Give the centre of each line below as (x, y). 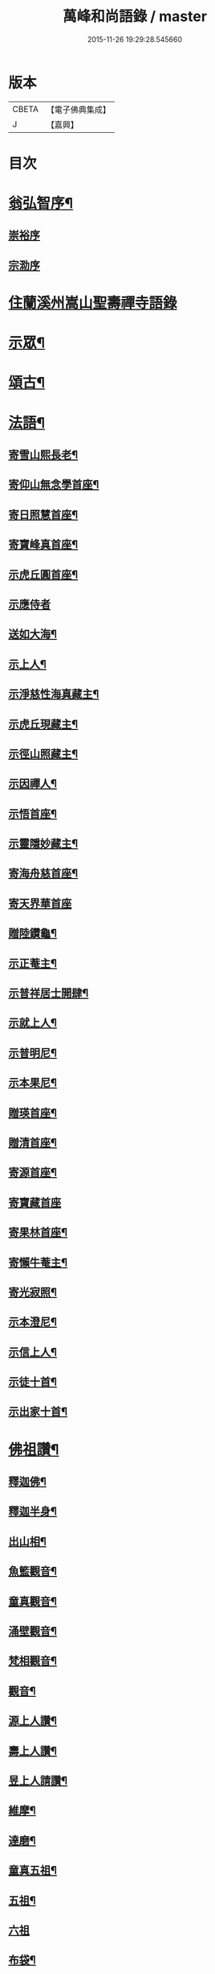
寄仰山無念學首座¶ (54, 485)
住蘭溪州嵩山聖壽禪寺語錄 (93, 303)
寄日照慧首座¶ (43, 514)
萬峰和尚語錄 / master (135, 17)
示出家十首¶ (38, 1412)
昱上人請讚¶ (38, 1780)
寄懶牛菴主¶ (38, 1262)
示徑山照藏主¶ (43, 754)
